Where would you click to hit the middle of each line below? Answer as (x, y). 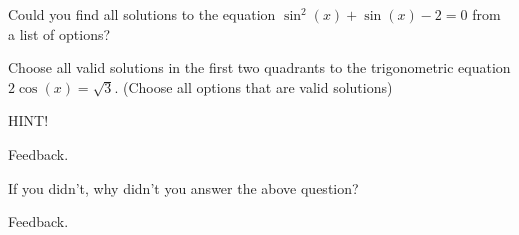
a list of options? (59, 33)
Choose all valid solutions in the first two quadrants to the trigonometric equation (259, 67)
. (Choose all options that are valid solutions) (253, 86)
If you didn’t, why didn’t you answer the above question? (183, 187)
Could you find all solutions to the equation (142, 14)
